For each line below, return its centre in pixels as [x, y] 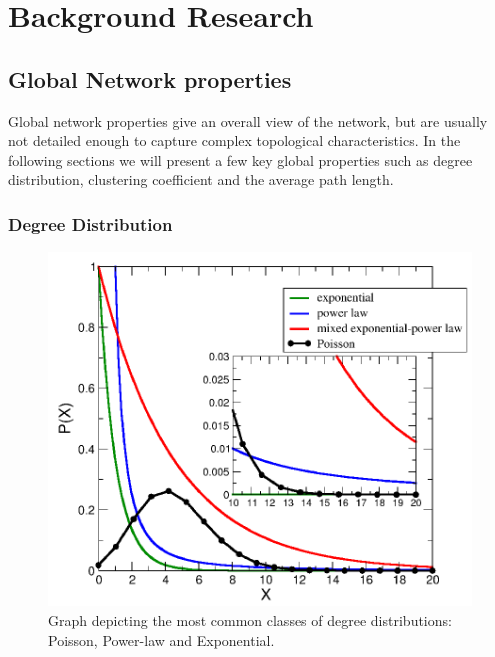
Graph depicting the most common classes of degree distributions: [250, 620]
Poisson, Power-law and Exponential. [161, 639]
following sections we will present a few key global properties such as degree [240, 159]
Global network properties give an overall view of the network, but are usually [248, 120]
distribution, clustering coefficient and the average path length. [201, 179]
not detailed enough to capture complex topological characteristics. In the [234, 140]
